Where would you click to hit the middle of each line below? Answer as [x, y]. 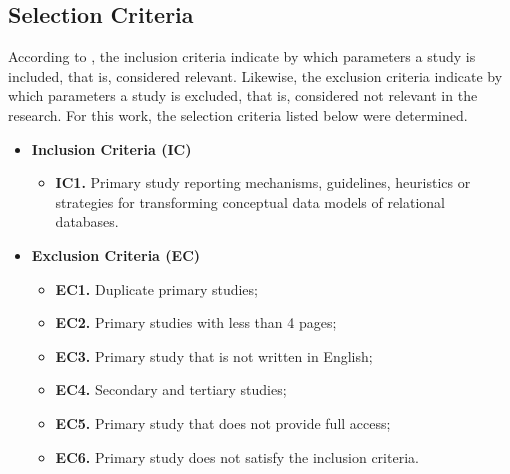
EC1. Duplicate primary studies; [156, 288]
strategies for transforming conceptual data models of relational [250, 201]
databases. [87, 221]
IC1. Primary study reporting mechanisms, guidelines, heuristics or [263, 182]
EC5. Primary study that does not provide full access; [223, 422]
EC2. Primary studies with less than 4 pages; [196, 322]
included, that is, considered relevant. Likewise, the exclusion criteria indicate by [255, 75]
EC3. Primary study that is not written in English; [214, 355]
